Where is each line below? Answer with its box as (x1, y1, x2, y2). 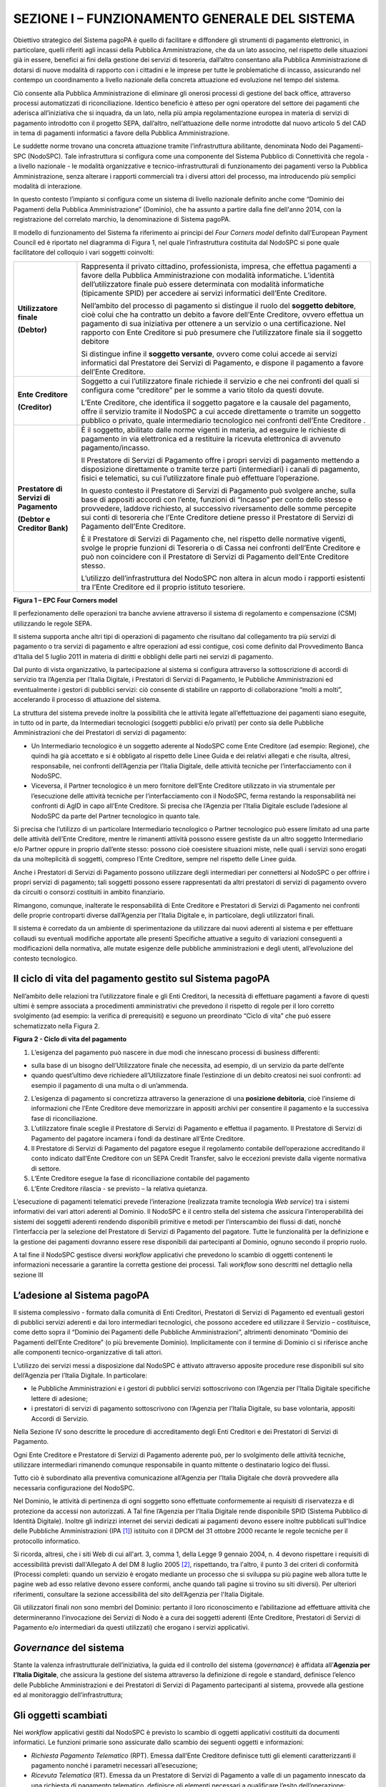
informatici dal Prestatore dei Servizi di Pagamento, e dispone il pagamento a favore (81, 357, 364, 367)
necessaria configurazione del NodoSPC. (13, 1483, 135, 1492)
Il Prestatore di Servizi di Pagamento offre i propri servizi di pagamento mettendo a (81, 455, 360, 465)
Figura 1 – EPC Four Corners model (13, 595, 118, 604)
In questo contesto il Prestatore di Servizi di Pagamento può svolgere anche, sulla (81, 485, 356, 495)
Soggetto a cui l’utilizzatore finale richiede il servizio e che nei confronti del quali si (81, 376, 360, 386)
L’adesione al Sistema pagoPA (13, 1289, 149, 1301)
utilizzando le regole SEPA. (13, 619, 92, 628)
